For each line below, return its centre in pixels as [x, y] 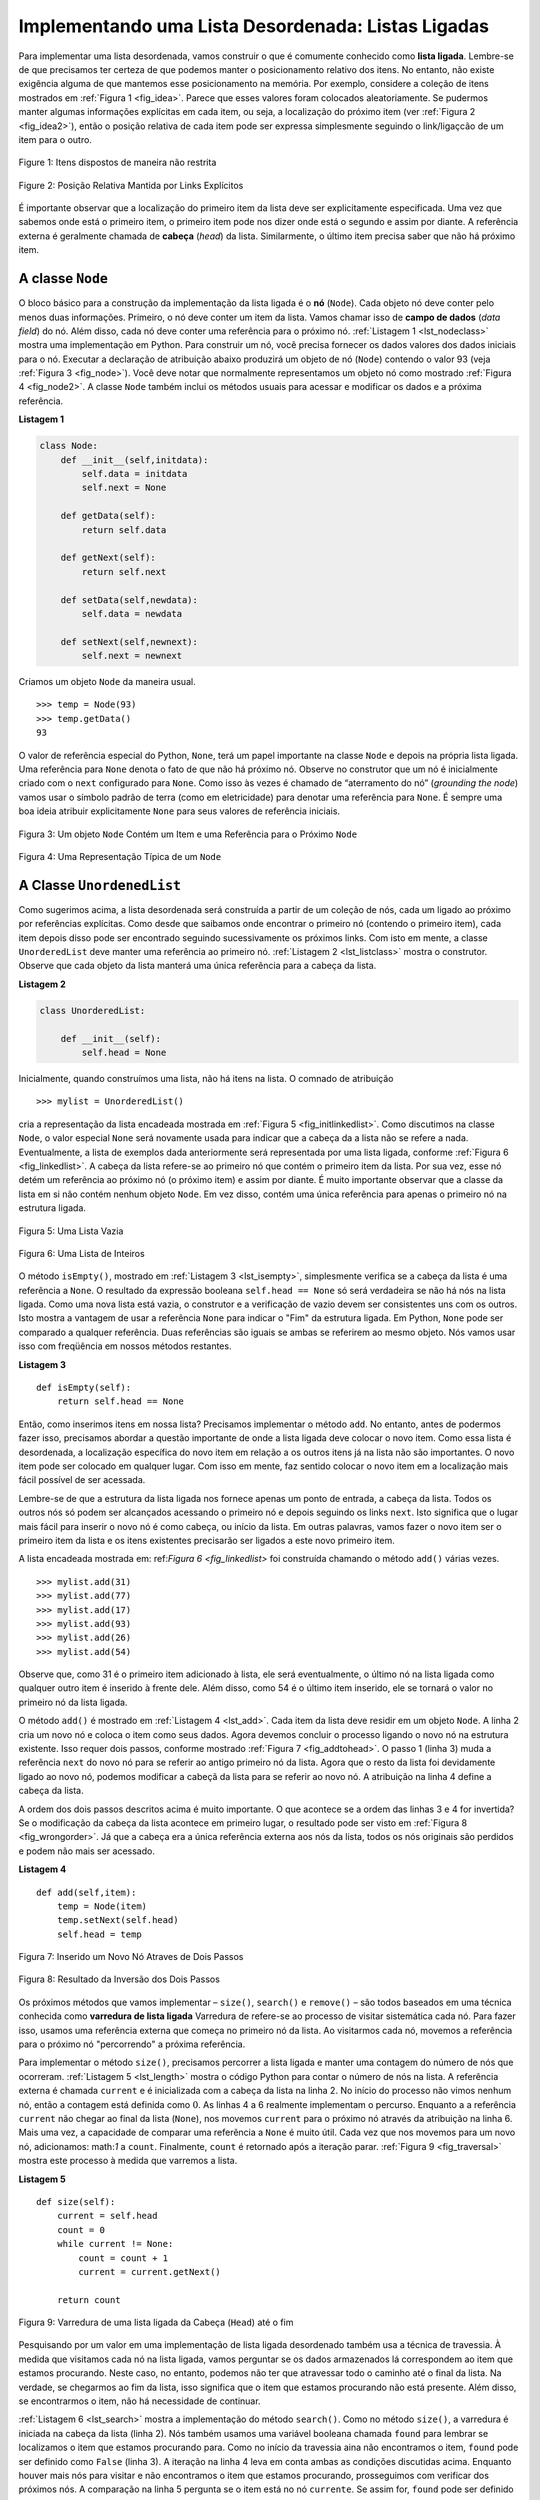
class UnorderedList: [92, 1010]
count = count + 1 [123, 2258]
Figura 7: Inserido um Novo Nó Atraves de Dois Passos [131, 1957]
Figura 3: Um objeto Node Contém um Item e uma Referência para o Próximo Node [188, 834]
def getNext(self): [108, 558]
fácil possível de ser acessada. [82, 1480]
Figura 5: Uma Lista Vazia [71, 1231]
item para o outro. [55, 139]
